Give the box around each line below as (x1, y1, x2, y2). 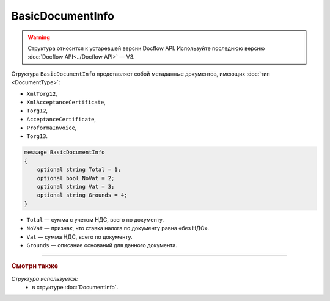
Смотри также (11, 262, 59, 270)
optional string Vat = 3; (37, 183, 115, 190)
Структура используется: (11, 275, 78, 282)
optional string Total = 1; (37, 166, 122, 173)
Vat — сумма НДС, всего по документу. (26, 233, 133, 241)
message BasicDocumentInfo (24, 149, 105, 156)
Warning (28, 34, 50, 41)
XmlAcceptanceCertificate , (26, 98, 106, 106)
